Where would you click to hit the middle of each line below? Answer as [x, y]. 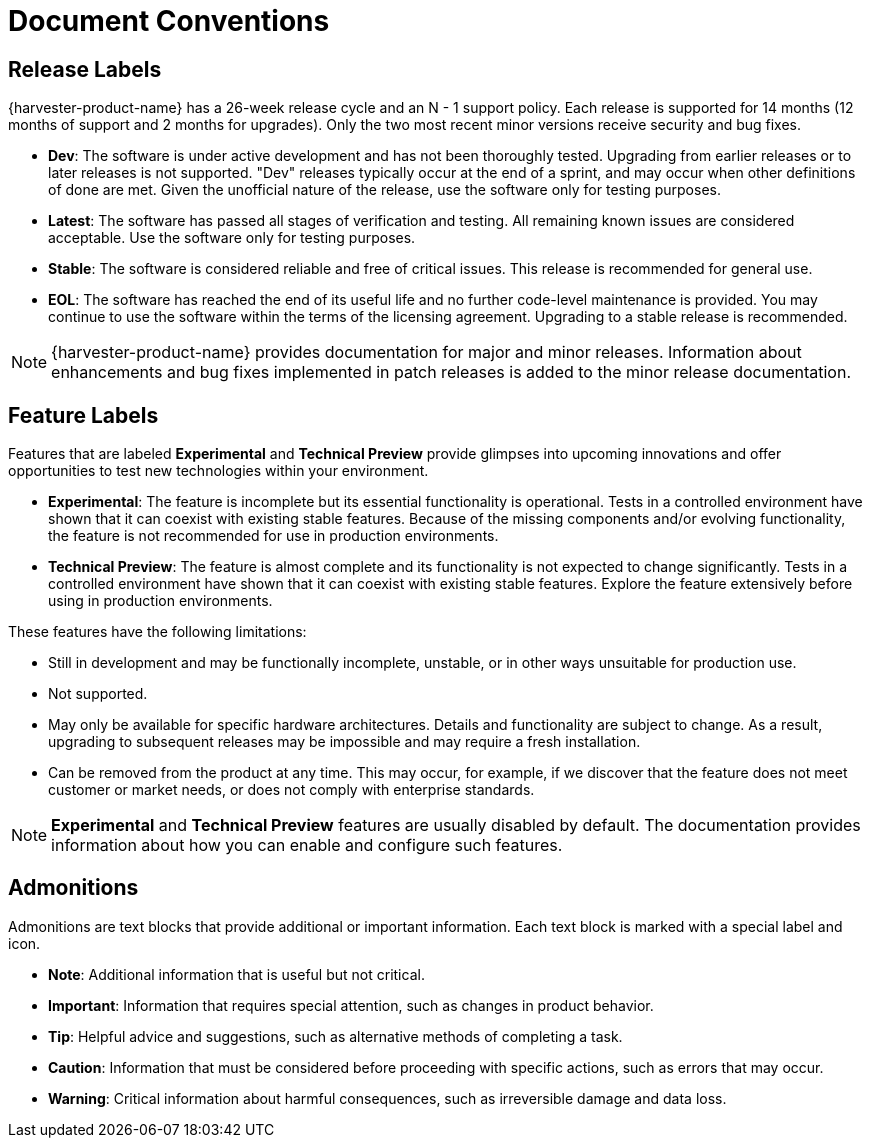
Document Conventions [169, 21]
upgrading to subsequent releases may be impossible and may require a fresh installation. [344, 742]
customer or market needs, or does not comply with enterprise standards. [291, 790]
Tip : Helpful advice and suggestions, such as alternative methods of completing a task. [335, 1036]
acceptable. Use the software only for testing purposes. [232, 238]
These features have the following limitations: [157, 632]
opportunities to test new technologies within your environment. [218, 471]
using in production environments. [160, 601]
